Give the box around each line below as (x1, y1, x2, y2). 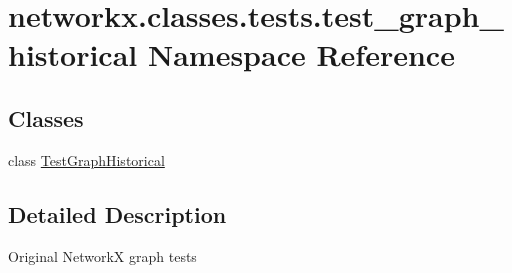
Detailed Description (8, 198, 227, 229)
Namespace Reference (147, 34, 455, 75)
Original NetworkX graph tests (8, 245, 197, 266)
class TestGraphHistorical (8, 149, 165, 170)
